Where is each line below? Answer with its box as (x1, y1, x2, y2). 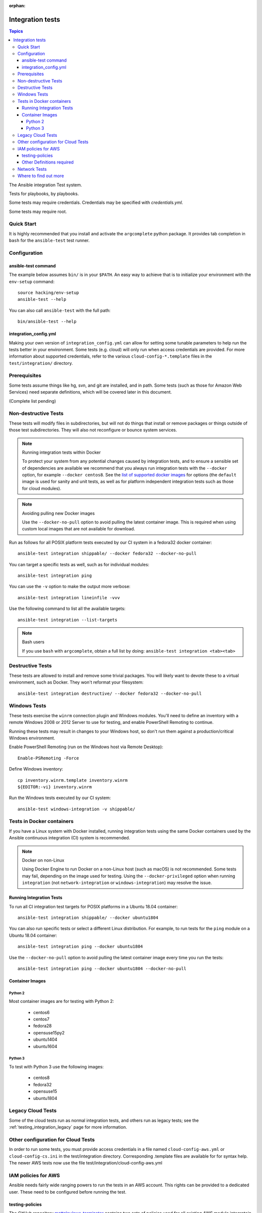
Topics (9, 28, 23, 34)
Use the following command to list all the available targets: (9, 606, 126, 611)
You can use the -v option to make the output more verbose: (9, 584, 131, 590)
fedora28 (33, 1023, 52, 1029)
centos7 (33, 1016, 49, 1022)
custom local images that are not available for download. (22, 526, 135, 532)
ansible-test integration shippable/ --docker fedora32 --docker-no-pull (17, 551, 197, 557)
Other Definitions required (22, 159, 74, 165)
